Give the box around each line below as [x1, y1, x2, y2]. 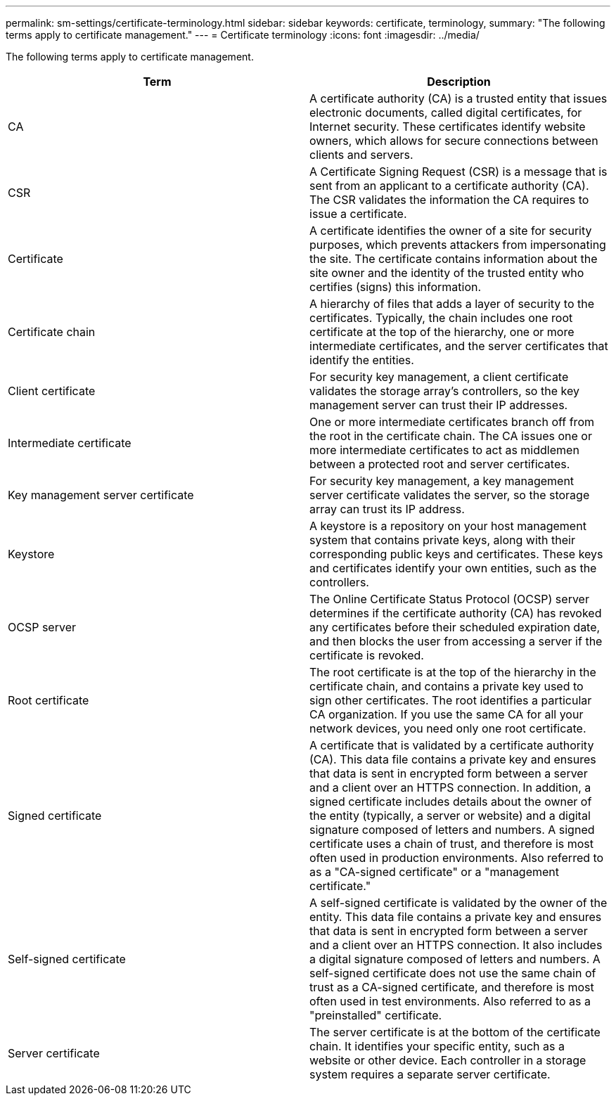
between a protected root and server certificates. [309, 457, 570, 471]
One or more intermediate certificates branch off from [309, 415, 594, 429]
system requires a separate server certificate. [309, 1067, 551, 1081]
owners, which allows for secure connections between [309, 134, 598, 148]
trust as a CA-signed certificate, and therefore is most [309, 980, 594, 994]
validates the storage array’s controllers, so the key [309, 384, 579, 398]
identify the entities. [309, 353, 414, 367]
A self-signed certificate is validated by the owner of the [309, 896, 608, 910]
